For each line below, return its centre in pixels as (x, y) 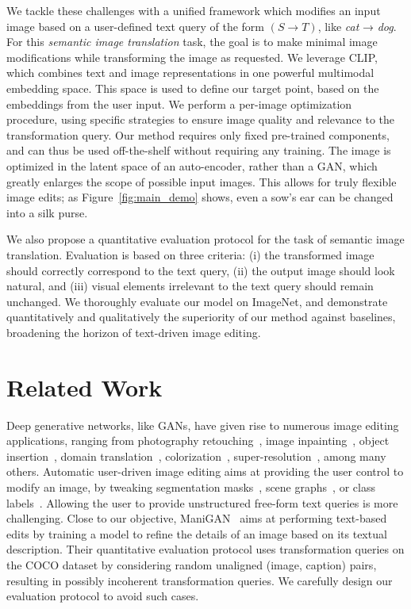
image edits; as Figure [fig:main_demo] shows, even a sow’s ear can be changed (200, 197)
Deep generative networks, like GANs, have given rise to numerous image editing (203, 425)
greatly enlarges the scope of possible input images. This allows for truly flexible (202, 181)
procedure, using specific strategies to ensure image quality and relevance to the (200, 119)
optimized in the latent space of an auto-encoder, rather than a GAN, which (192, 165)
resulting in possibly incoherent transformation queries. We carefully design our (200, 580)
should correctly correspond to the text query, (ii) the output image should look (201, 270)
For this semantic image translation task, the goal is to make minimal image (192, 42)
